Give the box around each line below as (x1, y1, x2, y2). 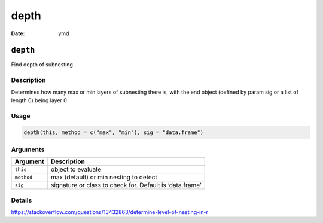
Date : (11, 30, 25, 37)
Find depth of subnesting (11, 61, 73, 68)
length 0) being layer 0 (11, 96, 67, 104)
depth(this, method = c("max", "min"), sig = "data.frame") (23, 129, 204, 136)
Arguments (11, 145, 45, 154)
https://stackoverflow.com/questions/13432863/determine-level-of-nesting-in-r (11, 209, 209, 216)
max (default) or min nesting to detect (51, 173, 158, 182)
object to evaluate (51, 165, 102, 173)
